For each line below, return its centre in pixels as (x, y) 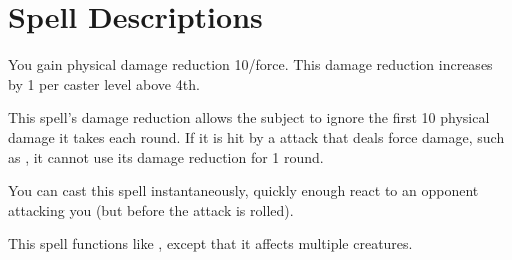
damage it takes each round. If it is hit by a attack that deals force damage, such (256, 136)
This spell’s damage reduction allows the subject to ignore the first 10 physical (249, 117)
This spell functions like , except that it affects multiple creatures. (210, 243)
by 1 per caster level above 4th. (104, 83)
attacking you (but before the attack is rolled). (151, 209)
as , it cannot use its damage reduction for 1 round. (166, 156)
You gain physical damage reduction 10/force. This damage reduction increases (250, 64)
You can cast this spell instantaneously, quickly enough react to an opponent (243, 190)
